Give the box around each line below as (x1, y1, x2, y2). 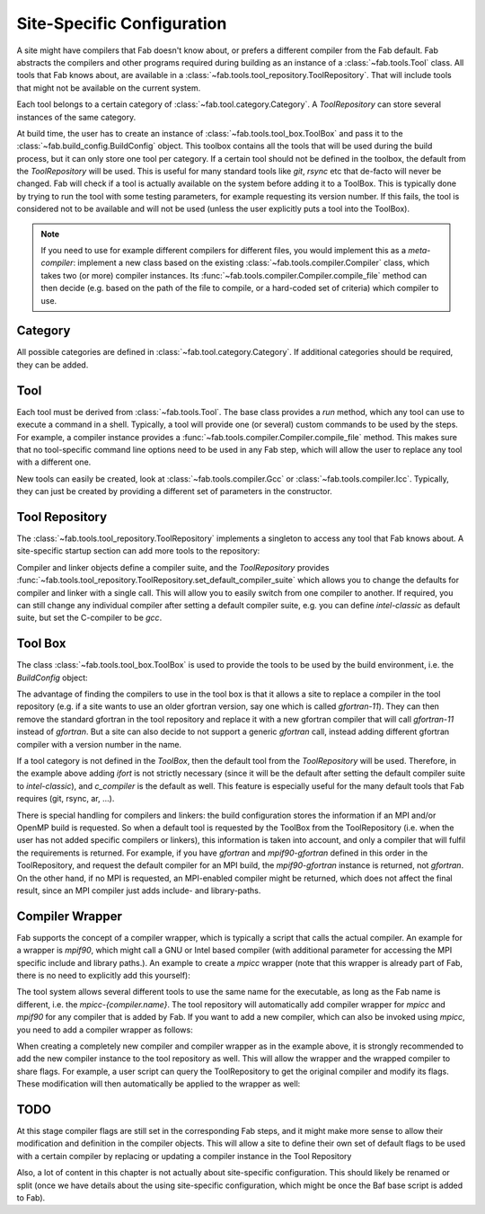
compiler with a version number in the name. (16, 739, 182, 749)
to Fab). (16, 1192, 46, 1203)
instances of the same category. (16, 111, 137, 122)
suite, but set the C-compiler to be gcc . (16, 612, 163, 624)
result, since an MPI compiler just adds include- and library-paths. (16, 885, 261, 896)
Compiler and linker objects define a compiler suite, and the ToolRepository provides (16, 562, 330, 572)
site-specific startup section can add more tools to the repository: (16, 545, 260, 556)
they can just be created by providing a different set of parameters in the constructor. (16, 486, 332, 497)
